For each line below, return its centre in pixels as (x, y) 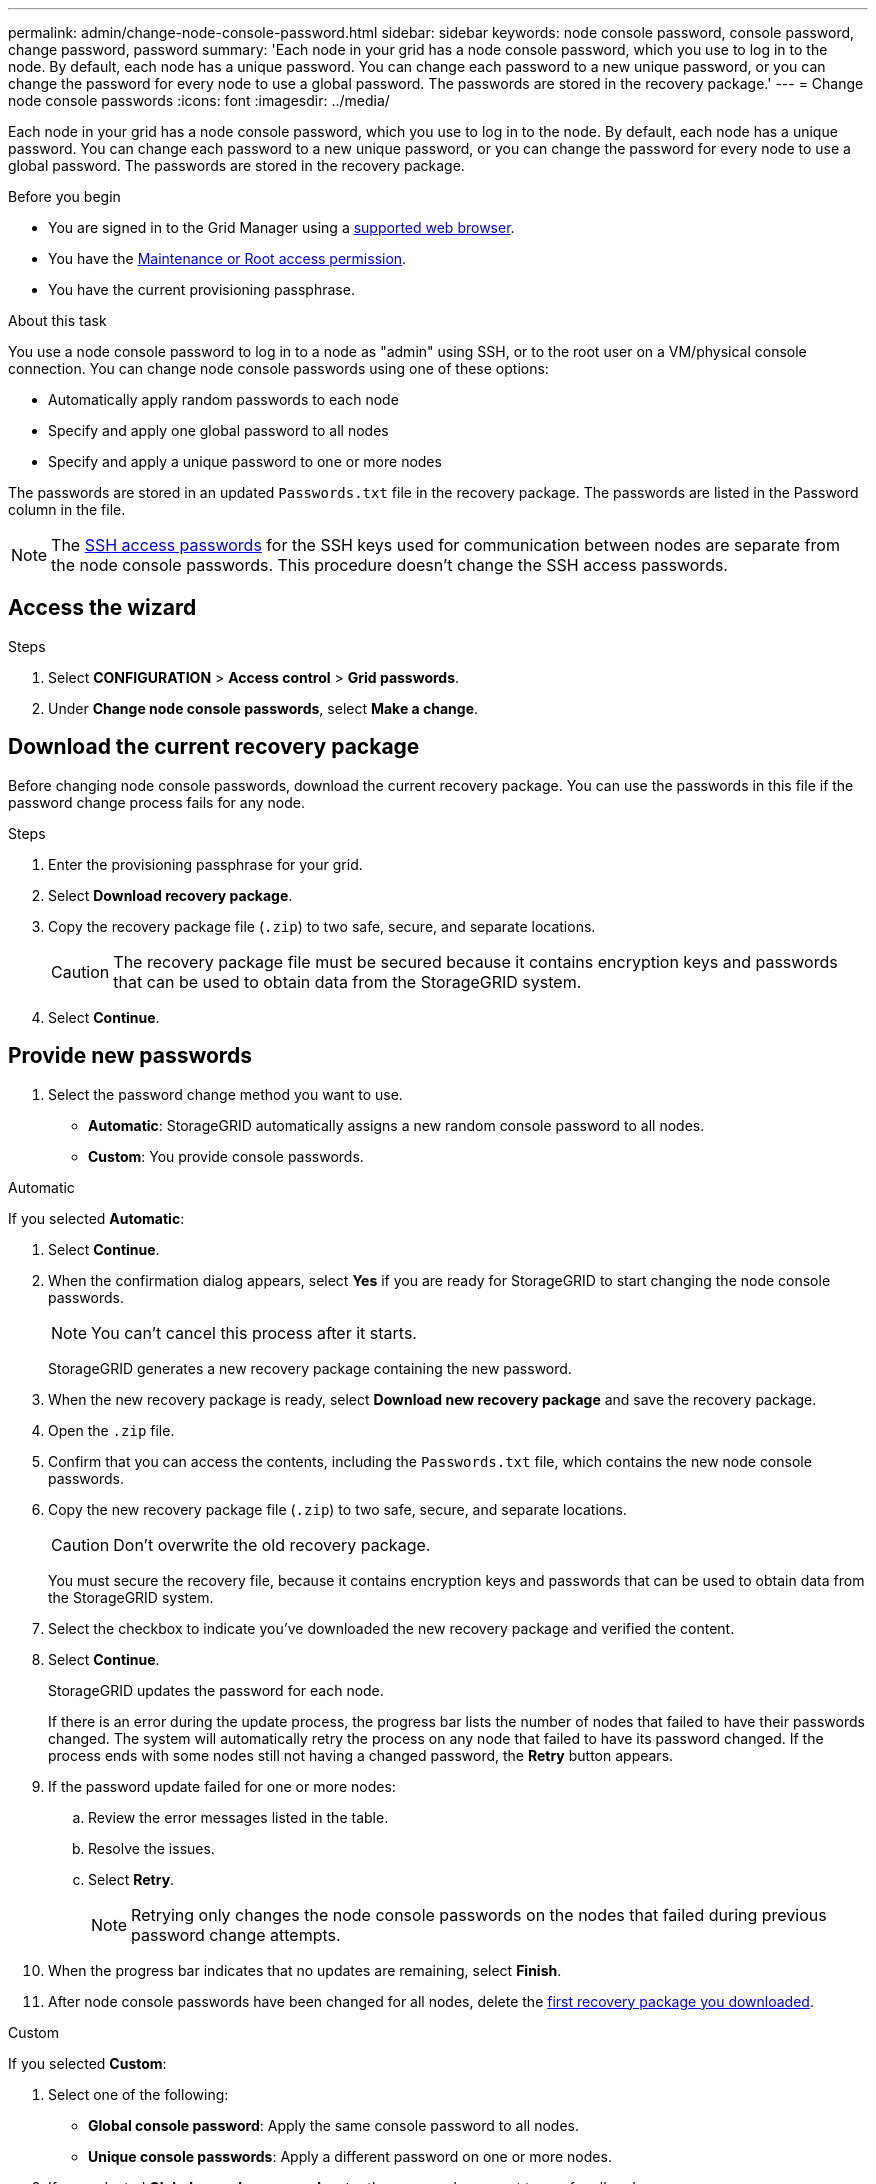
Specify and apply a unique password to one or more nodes (245, 461)
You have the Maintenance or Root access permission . (227, 258)
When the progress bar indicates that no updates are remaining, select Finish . (305, 1970)
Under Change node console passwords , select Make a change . (263, 708)
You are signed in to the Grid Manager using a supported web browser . (281, 227)
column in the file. (67, 509)
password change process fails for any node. (156, 802)
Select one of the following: (138, 2094)
